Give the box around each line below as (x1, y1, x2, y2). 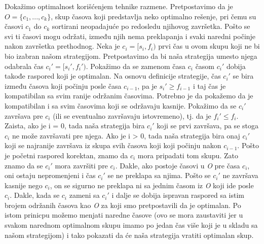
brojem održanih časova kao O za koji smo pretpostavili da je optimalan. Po (5, 199, 241, 210)
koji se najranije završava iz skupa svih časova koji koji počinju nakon (5, 140, 221, 151)
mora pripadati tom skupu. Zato (137, 150, 238, 160)
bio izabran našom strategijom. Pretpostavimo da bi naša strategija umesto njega (5, 50, 257, 61)
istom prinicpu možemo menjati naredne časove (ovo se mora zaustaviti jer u (5, 210, 243, 220)
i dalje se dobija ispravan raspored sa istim (111, 190, 245, 200)
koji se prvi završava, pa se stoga (157, 120, 258, 131)
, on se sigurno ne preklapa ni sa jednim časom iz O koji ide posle (50, 180, 254, 190)
